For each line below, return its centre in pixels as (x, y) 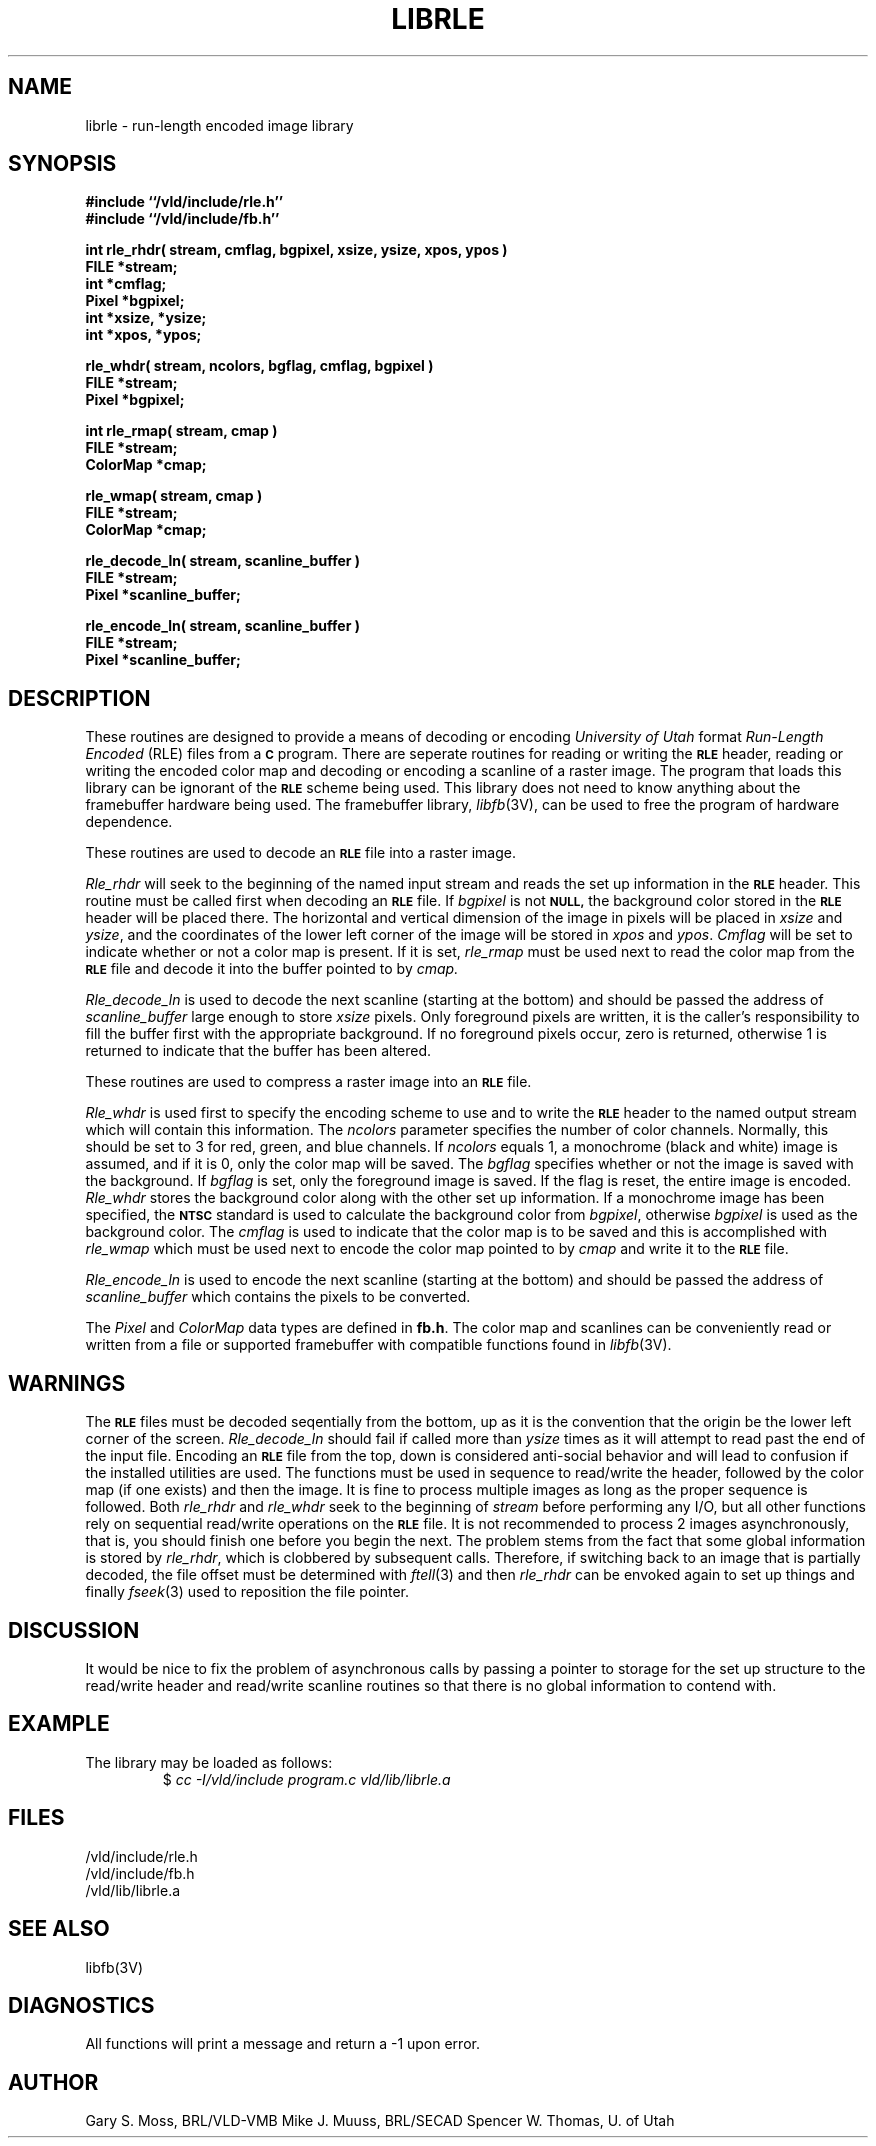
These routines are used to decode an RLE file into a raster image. (300, 853)
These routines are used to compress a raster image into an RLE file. (308, 1082)
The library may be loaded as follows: (209, 1762)
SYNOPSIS (62, 164)
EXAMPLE (59, 1724)
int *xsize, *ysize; (146, 318)
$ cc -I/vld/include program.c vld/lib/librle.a (306, 1779)
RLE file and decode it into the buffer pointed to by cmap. (272, 969)
